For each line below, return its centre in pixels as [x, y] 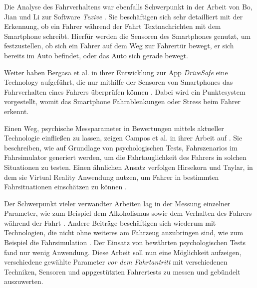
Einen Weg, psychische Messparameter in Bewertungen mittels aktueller [114, 128]
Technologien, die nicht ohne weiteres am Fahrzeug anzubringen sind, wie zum [124, 232]
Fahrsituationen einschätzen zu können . [65, 187]
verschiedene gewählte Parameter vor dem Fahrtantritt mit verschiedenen [116, 262]
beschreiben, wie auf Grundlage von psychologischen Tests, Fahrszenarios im [121, 147]
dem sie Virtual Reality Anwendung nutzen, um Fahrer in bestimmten [112, 177]
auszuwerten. [24, 281]
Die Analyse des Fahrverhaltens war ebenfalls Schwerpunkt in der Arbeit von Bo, [128, 6]
